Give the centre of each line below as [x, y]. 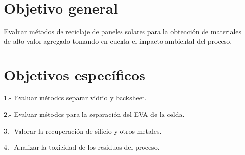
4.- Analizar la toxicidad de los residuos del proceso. [82, 147]
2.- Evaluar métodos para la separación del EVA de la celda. [94, 114]
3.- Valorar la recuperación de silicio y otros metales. [83, 130]
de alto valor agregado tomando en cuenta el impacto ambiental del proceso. [118, 41]
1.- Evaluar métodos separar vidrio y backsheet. [75, 98]
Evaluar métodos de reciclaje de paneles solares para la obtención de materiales [123, 31]
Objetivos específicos [75, 74]
